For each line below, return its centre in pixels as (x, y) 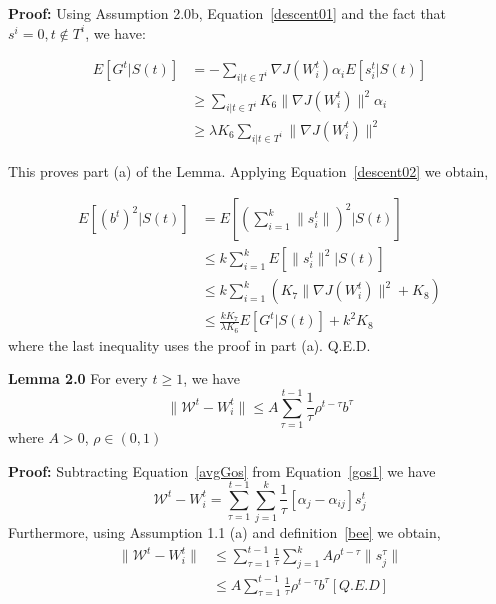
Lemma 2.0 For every (78, 378)
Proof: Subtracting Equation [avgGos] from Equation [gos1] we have (222, 470)
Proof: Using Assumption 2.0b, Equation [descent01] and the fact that (227, 13)
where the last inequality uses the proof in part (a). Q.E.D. (189, 344)
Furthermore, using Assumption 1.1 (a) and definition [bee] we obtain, (224, 532)
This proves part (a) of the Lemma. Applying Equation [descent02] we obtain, (248, 170)
